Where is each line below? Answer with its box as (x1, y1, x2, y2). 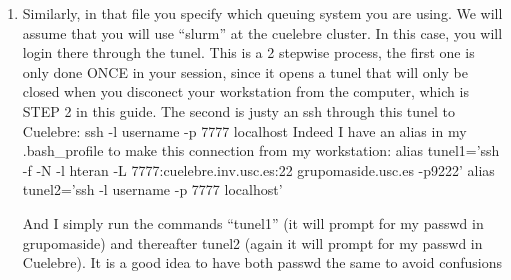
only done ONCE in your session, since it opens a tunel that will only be (22, 61, 468, 82)
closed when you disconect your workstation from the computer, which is (22, 81, 469, 102)
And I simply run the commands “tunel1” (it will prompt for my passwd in (22, 212, 484, 233)
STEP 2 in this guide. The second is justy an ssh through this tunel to (22, 100, 456, 121)
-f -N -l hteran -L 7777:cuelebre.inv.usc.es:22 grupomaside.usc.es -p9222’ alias (22, 159, 495, 180)
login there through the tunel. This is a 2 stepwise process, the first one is (22, 42, 475, 63)
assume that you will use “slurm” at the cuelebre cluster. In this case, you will (22, 22, 503, 43)
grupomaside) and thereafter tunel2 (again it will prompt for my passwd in (22, 232, 483, 253)
